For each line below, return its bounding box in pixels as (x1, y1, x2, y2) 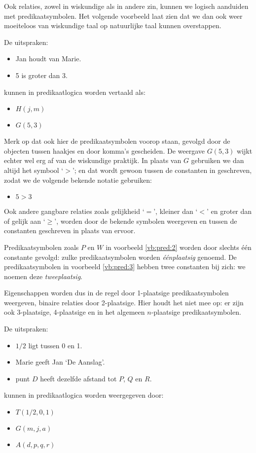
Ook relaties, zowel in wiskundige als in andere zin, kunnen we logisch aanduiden (4, 1, 249, 11)
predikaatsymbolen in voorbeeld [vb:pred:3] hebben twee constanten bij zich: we (4, 261, 246, 272)
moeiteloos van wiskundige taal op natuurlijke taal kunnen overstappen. (4, 20, 221, 31)
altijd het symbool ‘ (4, 165, 64, 175)
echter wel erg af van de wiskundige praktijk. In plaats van (4, 155, 182, 165)
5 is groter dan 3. (15, 70, 68, 80)
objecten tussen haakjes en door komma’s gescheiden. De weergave (4, 145, 205, 156)
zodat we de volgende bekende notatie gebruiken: (4, 174, 152, 185)
